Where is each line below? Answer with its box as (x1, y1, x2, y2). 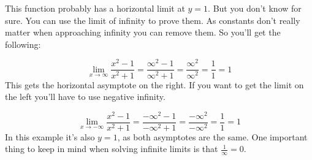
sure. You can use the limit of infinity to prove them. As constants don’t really (5, 13, 300, 26)
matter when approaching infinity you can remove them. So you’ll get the (5, 26, 281, 39)
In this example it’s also (5, 130, 95, 143)
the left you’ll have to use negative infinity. (5, 90, 166, 103)
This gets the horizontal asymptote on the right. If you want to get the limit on (5, 78, 304, 91)
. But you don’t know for (208, 2, 302, 14)
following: (5, 37, 41, 50)
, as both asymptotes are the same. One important (117, 130, 308, 143)
